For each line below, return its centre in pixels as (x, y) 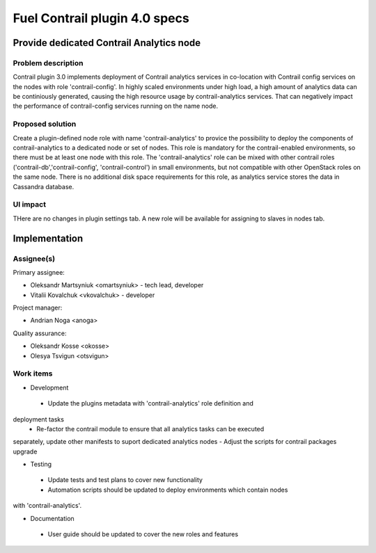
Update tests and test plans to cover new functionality (125, 480)
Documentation (52, 518)
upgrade (25, 451)
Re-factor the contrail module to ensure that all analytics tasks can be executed (150, 428)
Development (49, 387)
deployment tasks (38, 419)
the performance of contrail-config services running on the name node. (116, 106)
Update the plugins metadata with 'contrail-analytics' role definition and (150, 403)
